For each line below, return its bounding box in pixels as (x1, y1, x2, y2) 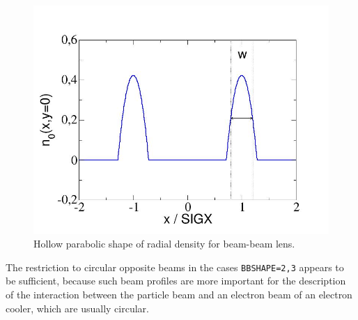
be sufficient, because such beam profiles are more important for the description (6, 273, 346, 288)
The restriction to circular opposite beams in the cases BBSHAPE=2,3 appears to (6, 259, 344, 274)
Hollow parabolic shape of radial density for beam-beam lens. (33, 236, 295, 251)
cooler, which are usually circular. (6, 300, 149, 315)
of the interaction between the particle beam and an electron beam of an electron (6, 287, 352, 302)
